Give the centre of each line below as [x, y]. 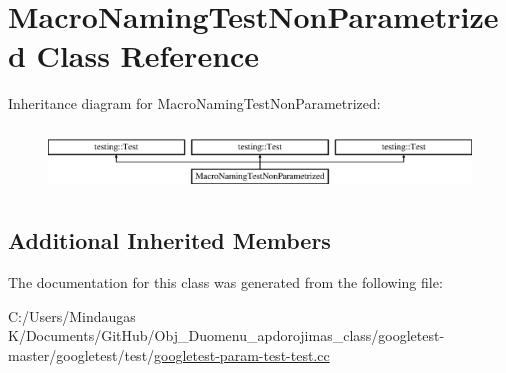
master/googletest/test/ [81, 354]
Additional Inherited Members [169, 240]
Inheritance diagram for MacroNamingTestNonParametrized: [194, 103]
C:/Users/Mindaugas [72, 315]
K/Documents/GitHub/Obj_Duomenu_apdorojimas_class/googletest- [226, 335]
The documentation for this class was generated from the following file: [225, 282]
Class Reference [148, 55]
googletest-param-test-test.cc [242, 354]
